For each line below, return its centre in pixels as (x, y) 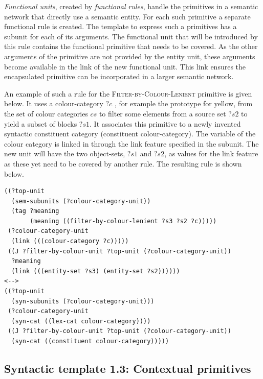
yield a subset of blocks (41, 123)
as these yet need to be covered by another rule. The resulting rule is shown (123, 163)
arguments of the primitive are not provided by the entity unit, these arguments (130, 56)
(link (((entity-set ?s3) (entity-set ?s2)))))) (96, 271)
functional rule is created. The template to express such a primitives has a (120, 26)
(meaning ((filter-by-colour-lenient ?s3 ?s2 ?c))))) (123, 221)
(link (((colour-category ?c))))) (70, 241)
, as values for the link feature (211, 153)
